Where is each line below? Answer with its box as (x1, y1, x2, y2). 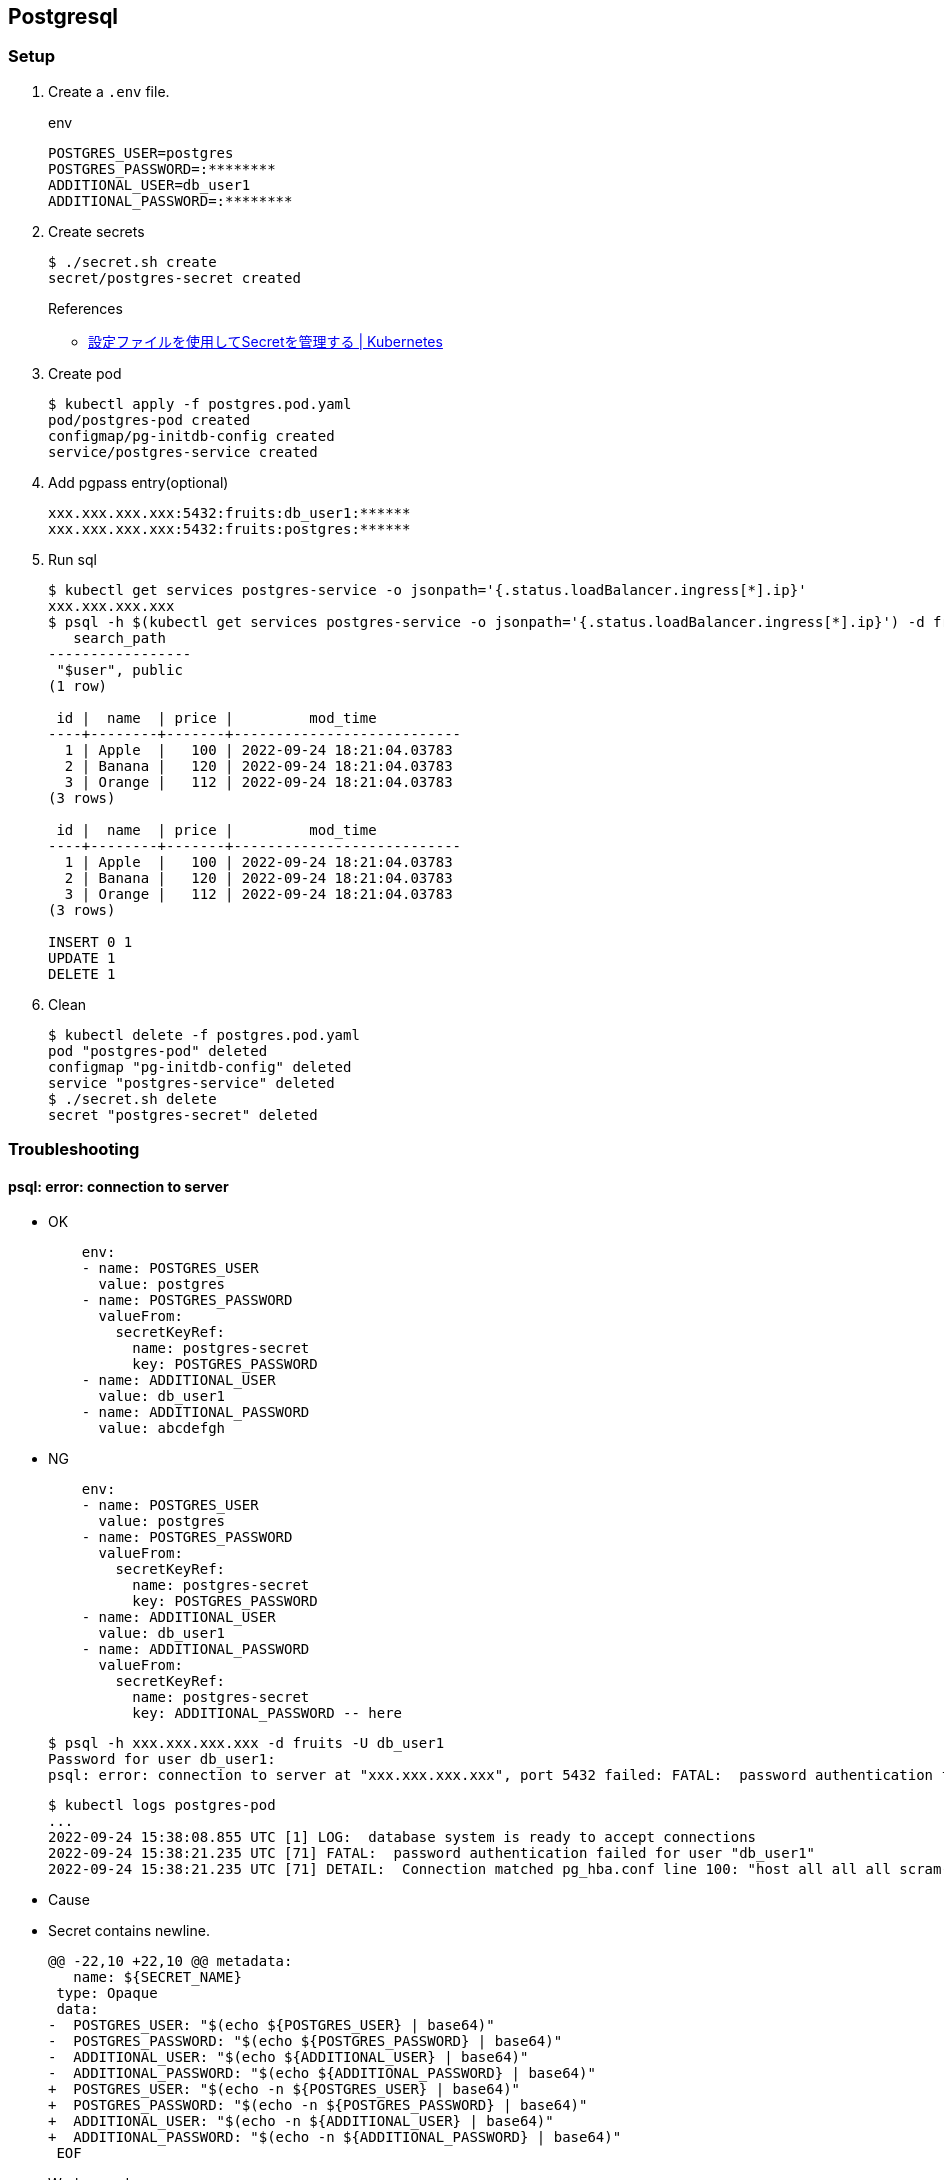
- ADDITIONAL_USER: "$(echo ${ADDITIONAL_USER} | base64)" (48, 2049, 529, 2066)
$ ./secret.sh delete (48, 1090, 217, 1107)
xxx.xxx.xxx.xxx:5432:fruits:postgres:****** (48, 520, 411, 537)
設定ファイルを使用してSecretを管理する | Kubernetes (88, 332, 443, 350)
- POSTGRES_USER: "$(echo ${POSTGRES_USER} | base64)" (48, 2017, 495, 2034)
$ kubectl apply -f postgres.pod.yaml (48, 395, 352, 412)
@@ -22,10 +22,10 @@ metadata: (48, 1953, 293, 1970)
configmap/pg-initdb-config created (48, 427, 335, 444)
